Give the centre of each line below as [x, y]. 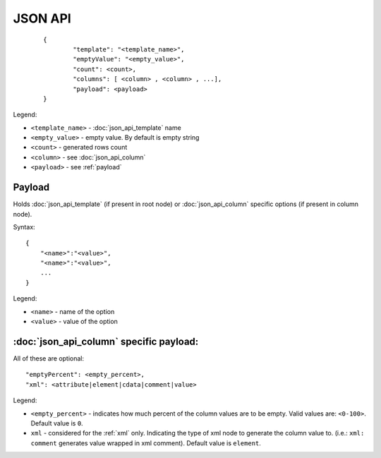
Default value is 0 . [57, 423]
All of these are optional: [49, 358]
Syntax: [24, 227]
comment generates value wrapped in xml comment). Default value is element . [146, 443]
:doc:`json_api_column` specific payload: [106, 341]
